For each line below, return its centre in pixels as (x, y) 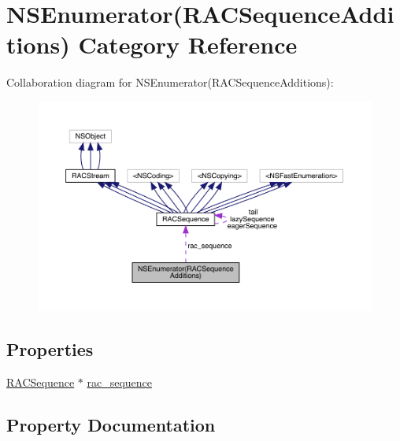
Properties (50, 349)
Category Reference (188, 44)
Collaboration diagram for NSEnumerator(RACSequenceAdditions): (170, 82)
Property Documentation (111, 424)
